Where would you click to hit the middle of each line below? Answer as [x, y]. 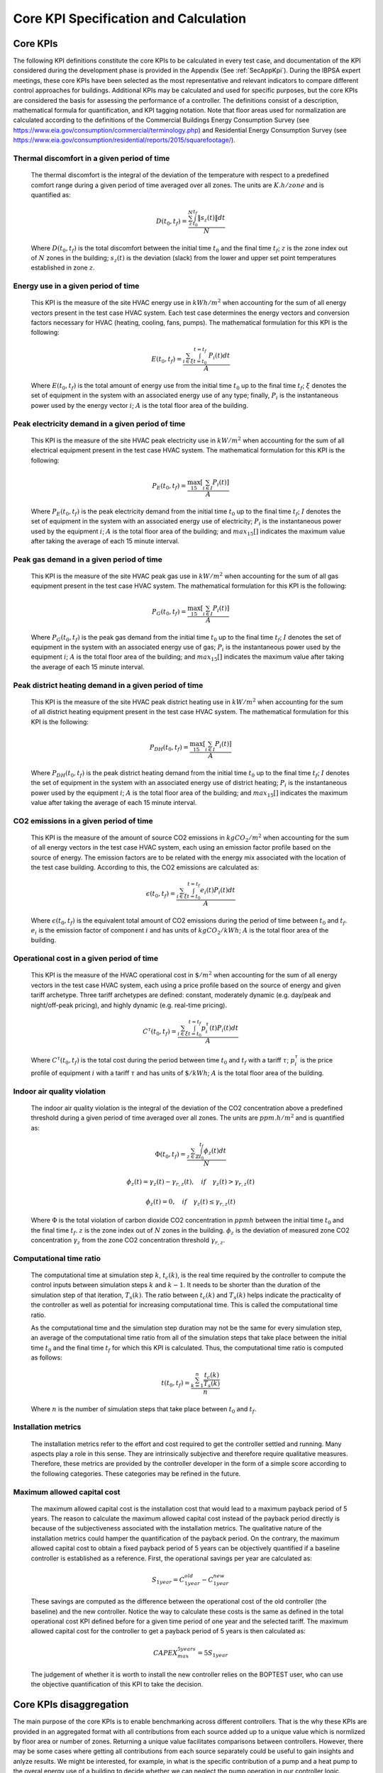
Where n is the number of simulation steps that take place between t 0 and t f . [144, 1410]
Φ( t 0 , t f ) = [170, 1155]
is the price [317, 1060]
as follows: [47, 1357]
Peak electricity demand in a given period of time [99, 423]
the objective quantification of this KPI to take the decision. [117, 1684]
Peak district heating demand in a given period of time [108, 685]
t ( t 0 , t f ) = [176, 1384]
